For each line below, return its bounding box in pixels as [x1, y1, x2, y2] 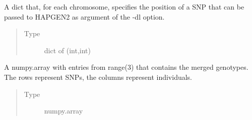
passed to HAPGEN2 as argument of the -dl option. [4, 11, 165, 22]
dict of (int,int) [44, 45, 91, 55]
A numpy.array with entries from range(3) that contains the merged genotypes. [4, 62, 248, 72]
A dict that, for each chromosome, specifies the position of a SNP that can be [4, 2, 244, 12]
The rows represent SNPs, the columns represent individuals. [4, 71, 193, 82]
